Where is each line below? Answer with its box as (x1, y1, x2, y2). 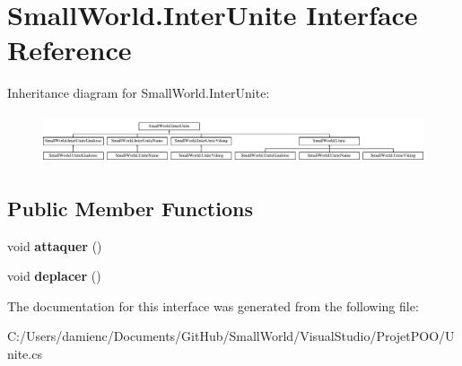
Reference (7, 31, 132, 68)
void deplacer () (7, 266, 101, 285)
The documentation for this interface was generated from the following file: (7, 296, 419, 315)
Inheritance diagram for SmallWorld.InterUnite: (7, 83, 270, 102)
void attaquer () (7, 236, 102, 255)
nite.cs (7, 344, 42, 363)
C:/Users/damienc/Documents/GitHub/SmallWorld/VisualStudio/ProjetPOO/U (7, 327, 455, 345)
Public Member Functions (7, 194, 253, 222)
